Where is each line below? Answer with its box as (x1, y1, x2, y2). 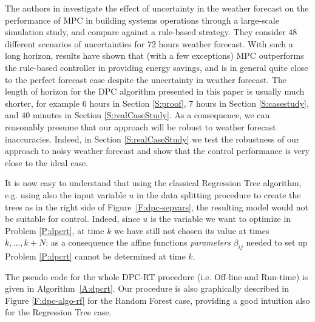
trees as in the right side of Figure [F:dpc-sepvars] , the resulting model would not (5, 200, 309, 213)
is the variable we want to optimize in (151, 212, 291, 225)
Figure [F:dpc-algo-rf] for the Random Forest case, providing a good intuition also (5, 293, 310, 306)
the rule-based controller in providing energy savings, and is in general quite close (5, 61, 308, 73)
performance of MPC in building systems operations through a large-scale (5, 13, 279, 26)
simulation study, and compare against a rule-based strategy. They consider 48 (5, 25, 297, 38)
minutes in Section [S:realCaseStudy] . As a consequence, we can (32, 109, 270, 121)
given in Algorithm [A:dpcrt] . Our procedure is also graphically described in (5, 282, 290, 295)
